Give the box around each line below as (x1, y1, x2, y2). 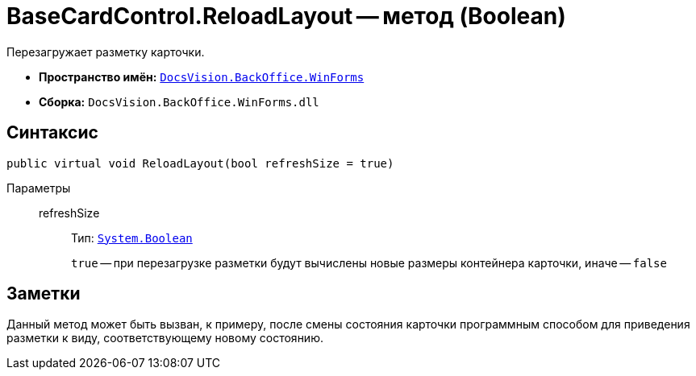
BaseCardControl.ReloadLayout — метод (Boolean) (6, 2, 566, 30)
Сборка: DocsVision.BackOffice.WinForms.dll (39, 94, 319, 109)
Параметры (6, 180, 71, 195)
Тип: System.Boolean (71, 230, 193, 245)
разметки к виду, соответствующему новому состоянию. (6, 331, 323, 345)
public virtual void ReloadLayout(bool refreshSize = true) (6, 156, 394, 170)
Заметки (6, 283, 81, 304)
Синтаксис (6, 122, 98, 143)
